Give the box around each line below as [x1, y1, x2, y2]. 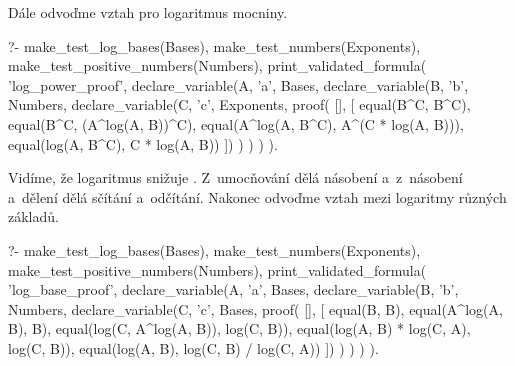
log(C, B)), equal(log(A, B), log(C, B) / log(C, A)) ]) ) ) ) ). [8, 337, 379, 358]
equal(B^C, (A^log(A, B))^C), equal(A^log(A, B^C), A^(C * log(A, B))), [8, 113, 464, 134]
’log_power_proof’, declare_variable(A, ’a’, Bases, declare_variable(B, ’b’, [8, 74, 469, 95]
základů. [8, 206, 59, 227]
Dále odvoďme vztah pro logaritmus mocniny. [8, 2, 288, 22]
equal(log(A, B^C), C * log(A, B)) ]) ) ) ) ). [8, 133, 278, 154]
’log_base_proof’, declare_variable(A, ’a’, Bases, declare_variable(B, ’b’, [8, 279, 459, 300]
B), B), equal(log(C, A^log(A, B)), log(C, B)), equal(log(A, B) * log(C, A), [8, 318, 471, 339]
